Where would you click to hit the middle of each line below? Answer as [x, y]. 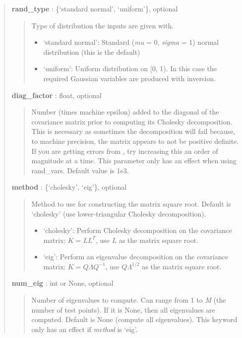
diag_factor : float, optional [57, 95]
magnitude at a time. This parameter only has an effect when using [134, 161]
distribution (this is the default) [92, 52]
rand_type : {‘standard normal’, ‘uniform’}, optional [95, 8]
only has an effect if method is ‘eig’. [85, 329]
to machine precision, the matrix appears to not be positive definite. [135, 141]
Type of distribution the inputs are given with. [103, 25]
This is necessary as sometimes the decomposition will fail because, [133, 131]
